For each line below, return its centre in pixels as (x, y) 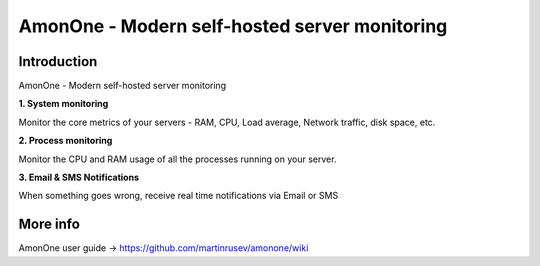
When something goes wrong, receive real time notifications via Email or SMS (178, 196)
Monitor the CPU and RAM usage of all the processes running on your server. (177, 159)
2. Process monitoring (65, 141)
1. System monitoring (63, 104)
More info (49, 224)
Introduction (58, 61)
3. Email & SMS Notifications (79, 177)
